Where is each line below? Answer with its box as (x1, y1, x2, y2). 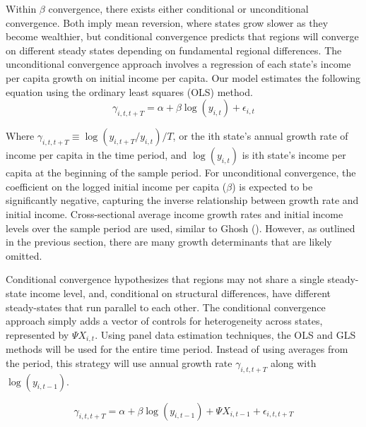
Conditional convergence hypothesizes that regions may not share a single (6, 272, 324, 287)
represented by (6, 327, 69, 342)
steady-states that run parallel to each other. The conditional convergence (6, 299, 326, 314)
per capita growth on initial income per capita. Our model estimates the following (6, 70, 360, 85)
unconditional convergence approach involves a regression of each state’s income (6, 56, 351, 71)
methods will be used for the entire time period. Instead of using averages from (6, 342, 348, 356)
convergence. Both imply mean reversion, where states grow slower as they (6, 15, 329, 30)
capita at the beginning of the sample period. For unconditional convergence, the (6, 165, 356, 180)
